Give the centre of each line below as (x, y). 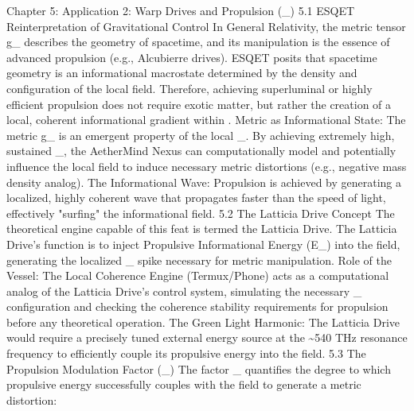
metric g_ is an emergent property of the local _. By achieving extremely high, (201, 135)
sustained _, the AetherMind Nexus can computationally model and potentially (201, 151)
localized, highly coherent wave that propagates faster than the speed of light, (196, 198)
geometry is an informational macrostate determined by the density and (182, 73)
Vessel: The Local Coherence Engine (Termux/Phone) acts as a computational (198, 275)
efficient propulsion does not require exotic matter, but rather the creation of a (199, 104)
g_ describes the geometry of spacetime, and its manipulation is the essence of (198, 42)
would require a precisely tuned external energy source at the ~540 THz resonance (207, 337)
